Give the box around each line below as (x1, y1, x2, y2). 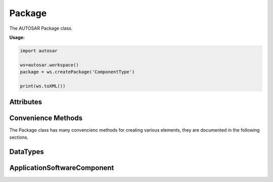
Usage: (9, 34, 25, 40)
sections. (9, 134, 29, 140)
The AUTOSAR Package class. (9, 25, 73, 31)
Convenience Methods (9, 114, 83, 123)
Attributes (9, 98, 42, 106)
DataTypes (9, 147, 44, 156)
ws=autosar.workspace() (20, 62, 79, 68)
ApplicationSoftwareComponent (9, 163, 114, 172)
